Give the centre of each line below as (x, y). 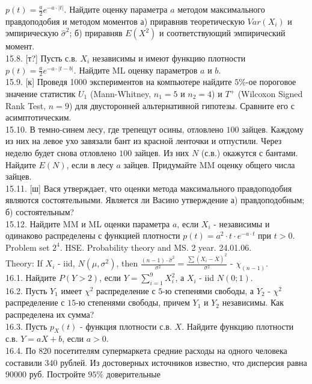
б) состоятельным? (40, 211)
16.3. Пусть (26, 326)
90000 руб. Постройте (45, 374)
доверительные (133, 374)
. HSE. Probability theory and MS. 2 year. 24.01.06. (156, 247)
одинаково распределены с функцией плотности (93, 235)
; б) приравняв (96, 33)
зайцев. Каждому (273, 129)
